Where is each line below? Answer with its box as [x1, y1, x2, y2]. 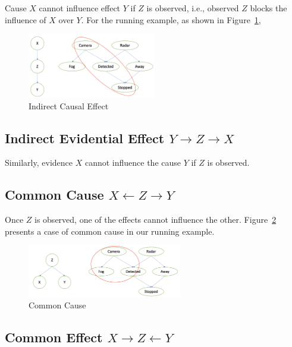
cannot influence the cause [84, 156, 181, 169]
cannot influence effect [39, 2, 121, 14]
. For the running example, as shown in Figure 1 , [81, 13, 261, 26]
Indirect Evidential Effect [5, 128, 165, 147]
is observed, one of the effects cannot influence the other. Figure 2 [34, 213, 277, 226]
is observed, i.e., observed [146, 2, 239, 14]
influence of [5, 13, 46, 26]
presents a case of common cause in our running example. [5, 225, 215, 237]
